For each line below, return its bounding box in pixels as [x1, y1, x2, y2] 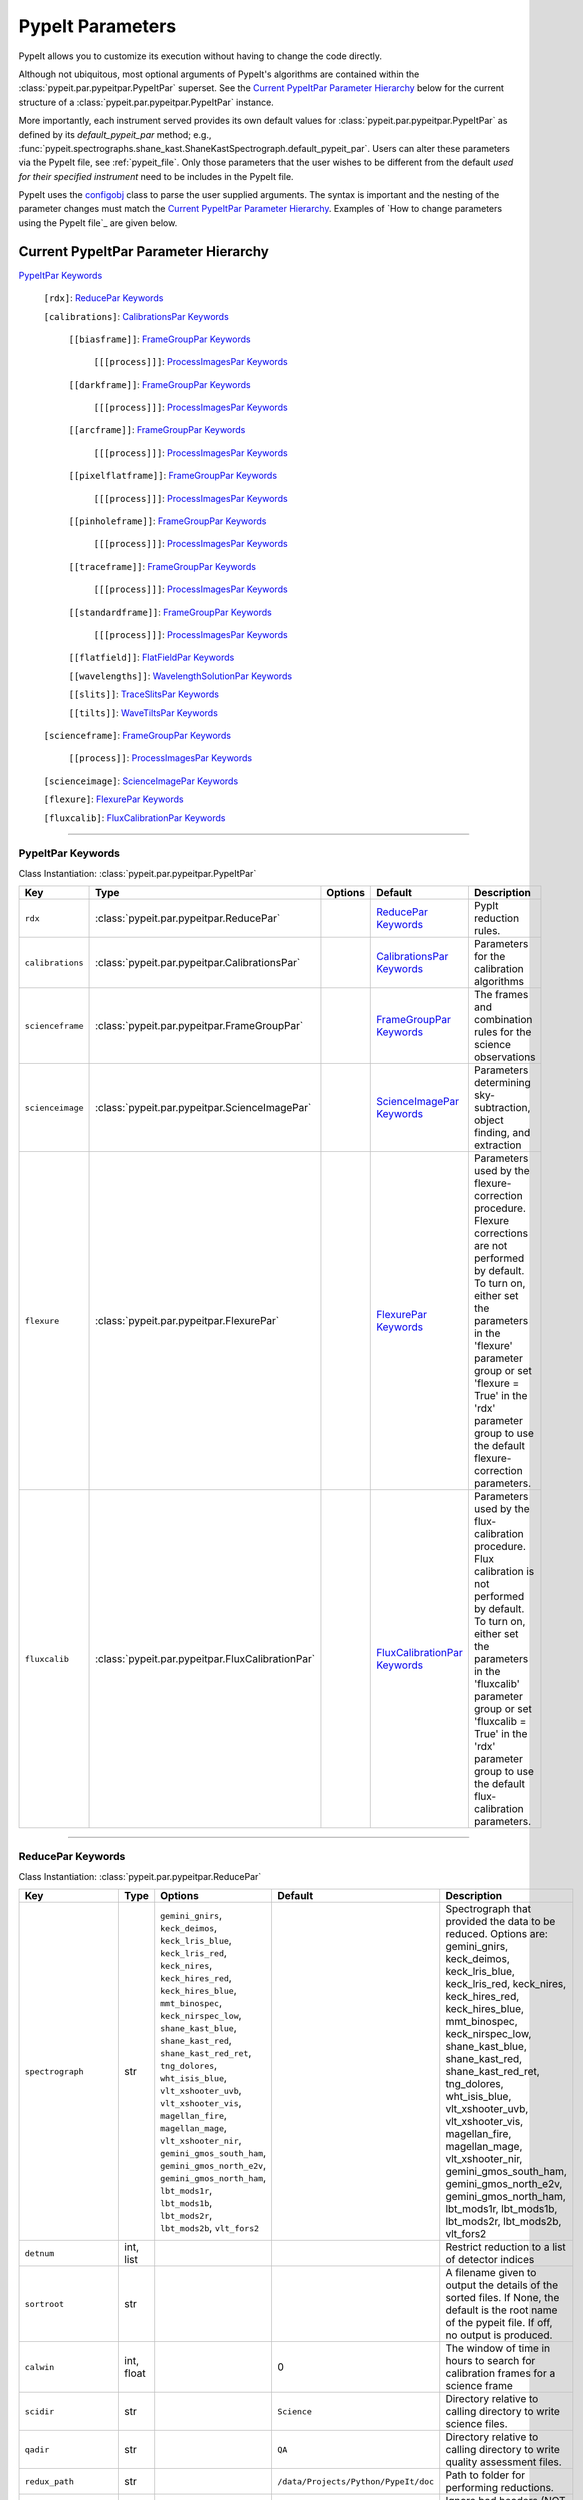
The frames [473, 988, 529, 1002]
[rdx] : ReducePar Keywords [43, 292, 164, 304]
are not [473, 1239, 508, 1253]
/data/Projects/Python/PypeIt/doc [276, 2476, 435, 2487]
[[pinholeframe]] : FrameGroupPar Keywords [68, 515, 267, 527]
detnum [24, 2248, 55, 2259]
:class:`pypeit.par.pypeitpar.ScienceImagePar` [95, 1101, 312, 1115]
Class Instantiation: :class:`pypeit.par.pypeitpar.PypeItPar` [18, 867, 257, 879]
